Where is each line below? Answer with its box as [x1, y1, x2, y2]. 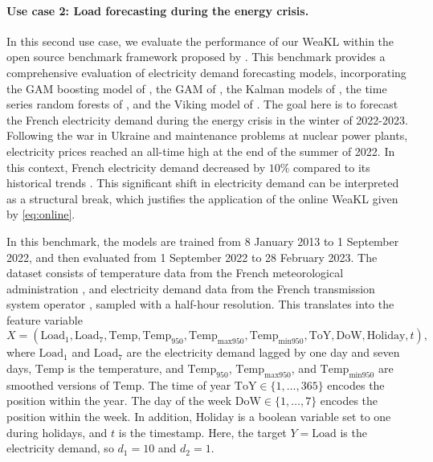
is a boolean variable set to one [237, 408, 391, 425]
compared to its [293, 158, 370, 175]
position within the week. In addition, [6, 408, 193, 425]
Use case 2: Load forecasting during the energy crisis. [6, 2, 309, 18]
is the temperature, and [67, 360, 184, 377]
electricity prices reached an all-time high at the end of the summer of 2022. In [6, 142, 395, 159]
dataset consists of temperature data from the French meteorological [6, 264, 344, 281]
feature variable [6, 311, 83, 328]
